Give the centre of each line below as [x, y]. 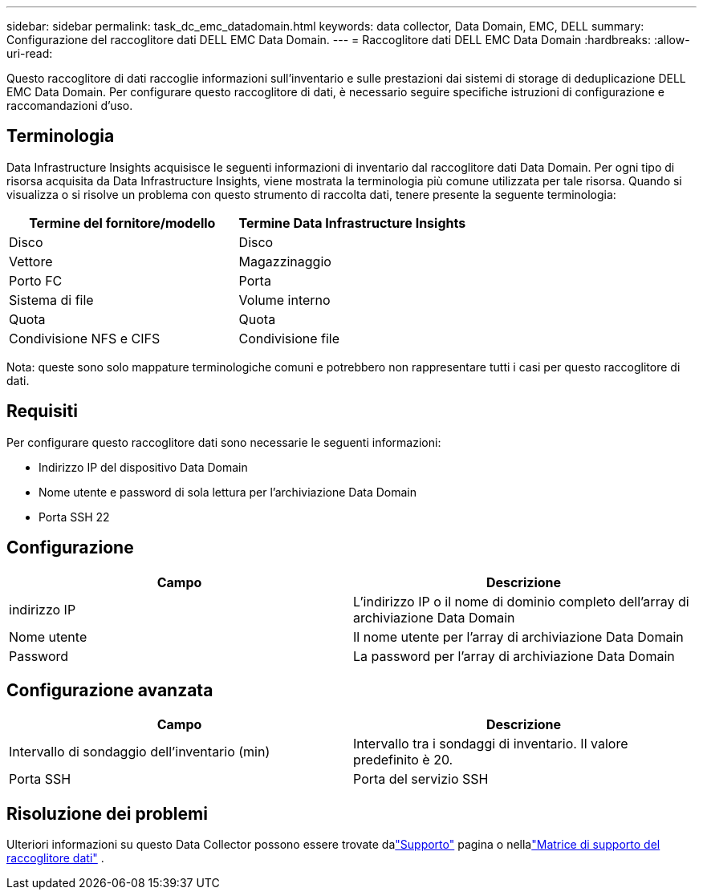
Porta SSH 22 [74, 517]
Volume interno [284, 300]
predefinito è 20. [403, 760]
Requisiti [42, 412]
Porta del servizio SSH [421, 779]
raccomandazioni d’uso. [70, 105]
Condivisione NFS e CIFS [85, 338]
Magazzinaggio [285, 261]
